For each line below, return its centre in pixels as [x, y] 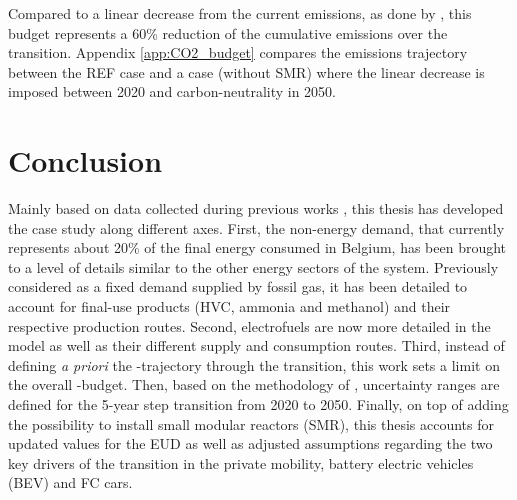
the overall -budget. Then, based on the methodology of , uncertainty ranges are [254, 384]
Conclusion [85, 160]
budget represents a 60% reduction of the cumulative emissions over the [228, 32]
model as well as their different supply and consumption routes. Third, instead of [256, 345]
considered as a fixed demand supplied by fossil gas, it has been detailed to [238, 286]
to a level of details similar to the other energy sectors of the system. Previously [253, 266]
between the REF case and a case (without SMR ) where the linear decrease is [246, 71]
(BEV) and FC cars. [70, 482]
